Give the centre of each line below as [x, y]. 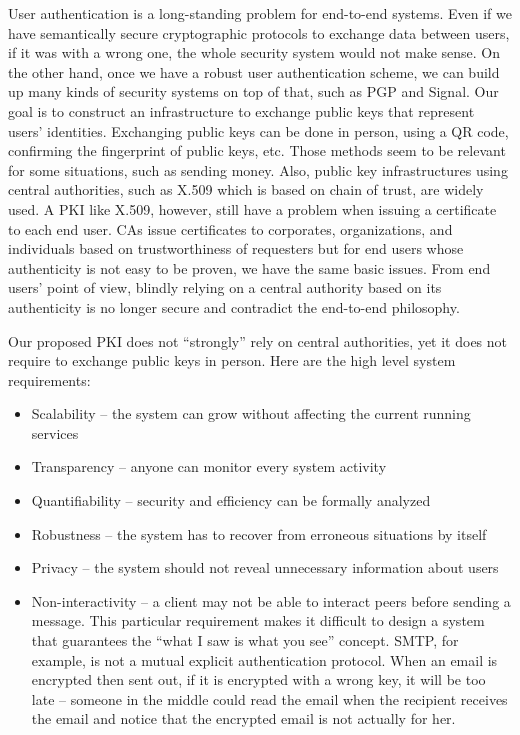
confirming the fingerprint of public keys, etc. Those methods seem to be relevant [257, 150]
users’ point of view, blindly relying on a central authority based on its [225, 287]
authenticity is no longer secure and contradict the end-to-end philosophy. [234, 306]
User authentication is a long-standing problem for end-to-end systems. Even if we [260, 13]
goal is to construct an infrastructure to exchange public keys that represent [241, 110]
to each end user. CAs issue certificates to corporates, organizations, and [230, 228]
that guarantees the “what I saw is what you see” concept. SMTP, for [245, 640]
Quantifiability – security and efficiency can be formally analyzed [231, 500]
